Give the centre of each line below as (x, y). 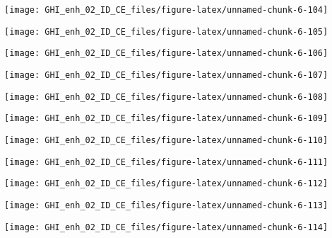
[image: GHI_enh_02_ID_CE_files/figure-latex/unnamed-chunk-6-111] (166, 162)
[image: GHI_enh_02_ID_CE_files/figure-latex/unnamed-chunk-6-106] (166, 53)
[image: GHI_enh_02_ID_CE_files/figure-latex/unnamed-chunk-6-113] (166, 205)
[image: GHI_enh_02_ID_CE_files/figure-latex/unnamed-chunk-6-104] (166, 10)
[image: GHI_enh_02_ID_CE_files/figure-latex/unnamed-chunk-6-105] (166, 32)
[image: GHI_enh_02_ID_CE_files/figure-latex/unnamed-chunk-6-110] (166, 140)
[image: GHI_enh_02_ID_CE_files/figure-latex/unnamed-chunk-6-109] (166, 119)
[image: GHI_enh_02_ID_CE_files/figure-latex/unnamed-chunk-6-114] (166, 227)
